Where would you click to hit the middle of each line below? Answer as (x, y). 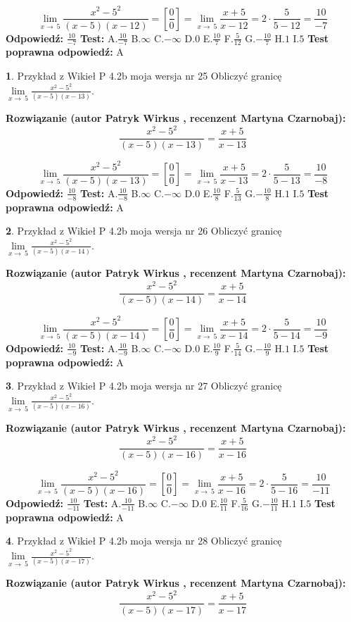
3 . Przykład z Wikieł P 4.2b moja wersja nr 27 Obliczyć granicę (144, 386)
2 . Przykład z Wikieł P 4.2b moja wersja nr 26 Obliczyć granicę (144, 231)
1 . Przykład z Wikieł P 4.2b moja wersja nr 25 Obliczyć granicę (144, 75)
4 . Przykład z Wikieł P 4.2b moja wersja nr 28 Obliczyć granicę (144, 541)
